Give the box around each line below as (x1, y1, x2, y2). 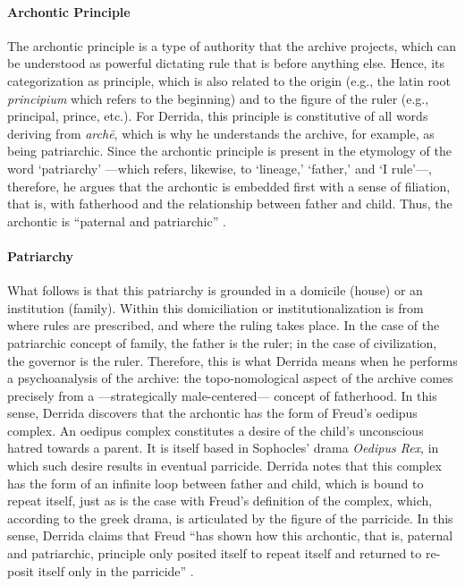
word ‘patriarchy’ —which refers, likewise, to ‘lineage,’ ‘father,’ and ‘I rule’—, (7, 158, 432, 177)
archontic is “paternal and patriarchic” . (7, 211, 226, 230)
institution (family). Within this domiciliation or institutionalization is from (7, 298, 424, 317)
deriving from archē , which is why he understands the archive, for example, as (7, 123, 435, 142)
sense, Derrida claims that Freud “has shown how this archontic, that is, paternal (7, 526, 453, 545)
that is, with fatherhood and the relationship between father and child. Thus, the (7, 194, 452, 213)
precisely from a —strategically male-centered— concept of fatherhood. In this (7, 386, 437, 404)
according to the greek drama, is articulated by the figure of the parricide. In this (7, 508, 453, 527)
